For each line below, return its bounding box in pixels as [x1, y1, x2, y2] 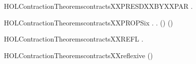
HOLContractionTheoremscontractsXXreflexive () [4, 50, 153, 60]
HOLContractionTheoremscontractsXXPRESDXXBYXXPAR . [4, 1, 193, 11]
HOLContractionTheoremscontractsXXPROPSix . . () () [4, 17, 173, 27]
